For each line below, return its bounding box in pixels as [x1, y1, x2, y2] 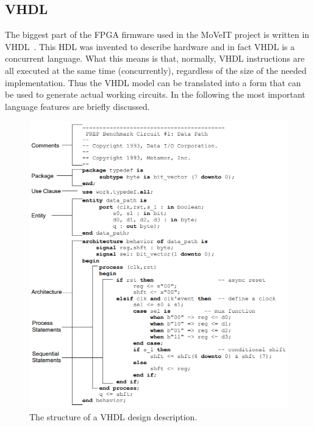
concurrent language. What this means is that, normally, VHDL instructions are [5, 52, 305, 65]
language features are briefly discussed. [5, 100, 150, 112]
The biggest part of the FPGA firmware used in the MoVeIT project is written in [5, 28, 310, 41]
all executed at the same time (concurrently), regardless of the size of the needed [5, 64, 307, 76]
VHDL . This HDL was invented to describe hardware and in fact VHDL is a [5, 40, 295, 53]
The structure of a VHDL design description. [29, 410, 198, 423]
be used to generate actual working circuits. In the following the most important [5, 88, 305, 101]
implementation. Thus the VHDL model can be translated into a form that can [5, 76, 301, 89]
